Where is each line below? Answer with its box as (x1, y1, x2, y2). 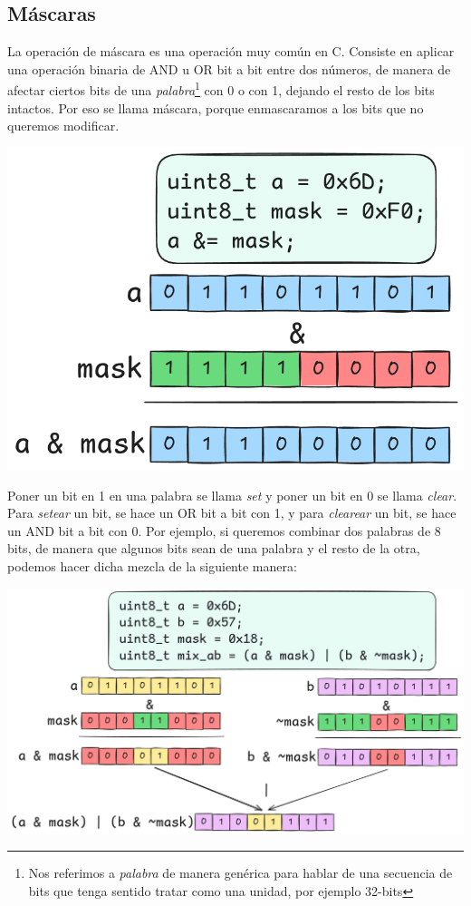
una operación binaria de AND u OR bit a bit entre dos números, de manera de (7, 59, 451, 78)
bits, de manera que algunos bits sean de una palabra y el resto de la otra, (7, 539, 420, 558)
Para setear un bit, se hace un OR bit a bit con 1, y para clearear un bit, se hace (7, 503, 457, 522)
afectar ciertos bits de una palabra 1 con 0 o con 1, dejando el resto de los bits (7, 78, 435, 100)
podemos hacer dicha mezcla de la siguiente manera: (7, 557, 297, 576)
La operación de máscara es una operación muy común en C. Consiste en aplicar (7, 42, 455, 61)
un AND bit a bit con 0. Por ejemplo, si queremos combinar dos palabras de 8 (7, 521, 441, 540)
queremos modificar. (7, 116, 120, 135)
